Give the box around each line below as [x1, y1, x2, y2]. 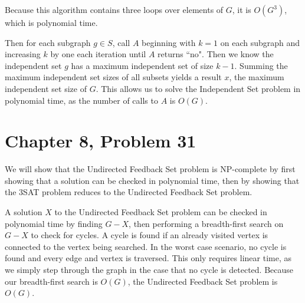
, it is [232, 4, 251, 15]
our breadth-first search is [5, 275, 98, 287]
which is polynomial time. [5, 17, 98, 28]
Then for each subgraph [5, 36, 91, 48]
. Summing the [234, 59, 288, 71]
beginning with [142, 36, 196, 48]
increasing [5, 48, 41, 60]
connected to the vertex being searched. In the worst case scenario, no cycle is [5, 240, 287, 252]
